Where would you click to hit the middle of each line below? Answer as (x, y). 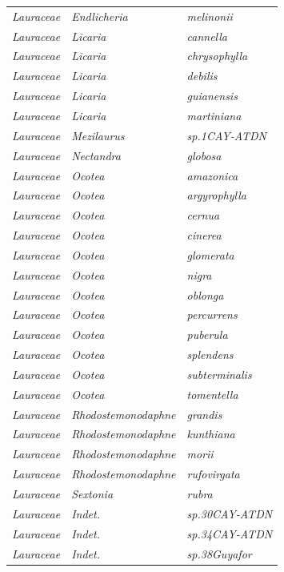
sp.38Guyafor (219, 553)
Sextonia (92, 493)
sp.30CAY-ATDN (230, 513)
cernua (203, 215)
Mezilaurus (98, 135)
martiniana (214, 115)
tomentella (212, 394)
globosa (204, 155)
